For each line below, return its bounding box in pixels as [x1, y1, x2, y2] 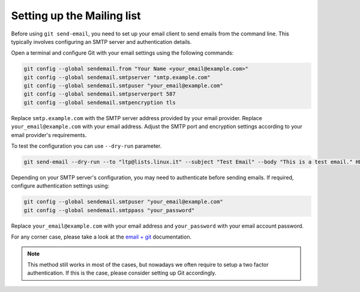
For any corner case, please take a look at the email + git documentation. [11, 233, 192, 240]
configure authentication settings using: [11, 182, 110, 189]
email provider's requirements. [11, 131, 87, 138]
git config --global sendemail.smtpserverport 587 [23, 91, 176, 97]
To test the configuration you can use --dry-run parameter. [11, 142, 162, 150]
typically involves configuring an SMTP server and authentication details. [11, 38, 192, 45]
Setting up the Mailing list [11, 9, 141, 22]
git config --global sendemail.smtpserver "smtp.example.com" [23, 74, 211, 81]
